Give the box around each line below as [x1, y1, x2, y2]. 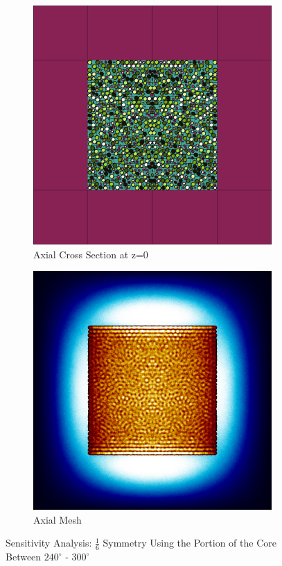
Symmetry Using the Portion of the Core [103, 535, 276, 550]
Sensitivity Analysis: [6, 535, 92, 550]
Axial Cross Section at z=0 [33, 247, 148, 261]
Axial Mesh [33, 512, 82, 526]
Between [6, 549, 42, 564]
